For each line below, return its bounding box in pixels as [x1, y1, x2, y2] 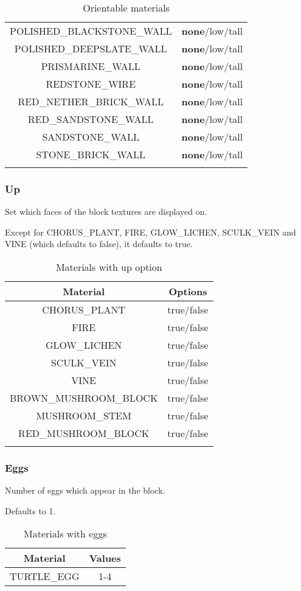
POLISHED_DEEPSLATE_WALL [14, 41, 167, 55]
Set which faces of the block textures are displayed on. [5, 205, 207, 218]
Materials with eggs [24, 526, 107, 541]
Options [168, 284, 207, 298]
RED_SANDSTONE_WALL [28, 112, 154, 126]
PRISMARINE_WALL [41, 59, 140, 73]
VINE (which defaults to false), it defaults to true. [5, 237, 193, 250]
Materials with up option [55, 260, 162, 274]
